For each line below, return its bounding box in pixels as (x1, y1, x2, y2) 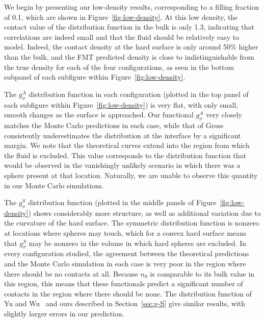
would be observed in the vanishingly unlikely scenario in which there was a (4, 160, 241, 170)
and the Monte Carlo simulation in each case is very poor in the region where (4, 258, 246, 269)
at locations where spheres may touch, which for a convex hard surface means (4, 228, 247, 238)
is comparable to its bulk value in (150, 268, 255, 279)
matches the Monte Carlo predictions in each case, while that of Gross (4, 119, 224, 130)
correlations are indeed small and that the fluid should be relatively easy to (4, 31, 240, 42)
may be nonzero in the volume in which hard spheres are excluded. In (29, 237, 247, 248)
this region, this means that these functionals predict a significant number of (4, 278, 243, 289)
